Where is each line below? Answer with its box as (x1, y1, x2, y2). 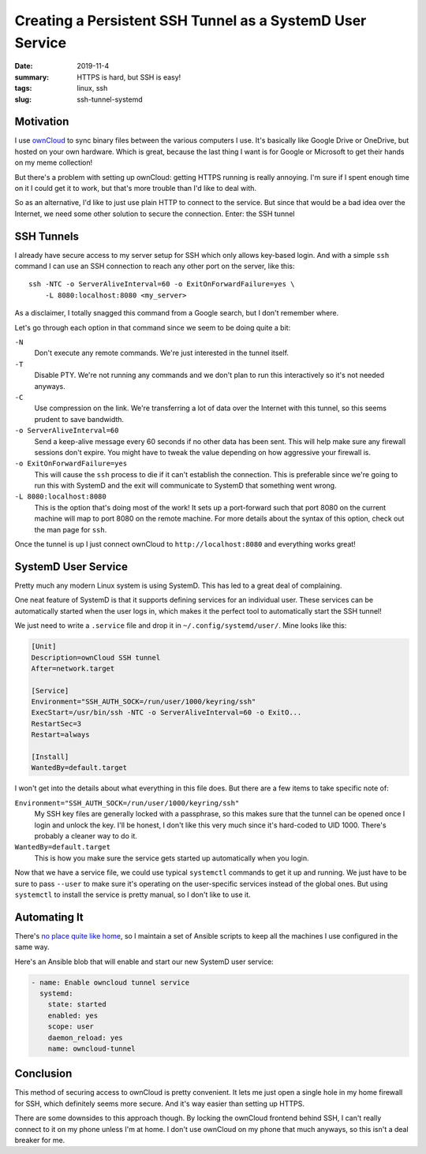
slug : (14, 95, 32, 104)
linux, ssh (77, 84, 108, 93)
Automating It (14, 910, 84, 924)
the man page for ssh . (34, 525, 107, 534)
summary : (14, 72, 50, 82)
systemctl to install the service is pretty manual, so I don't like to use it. (14, 890, 252, 899)
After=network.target (31, 663, 115, 673)
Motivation (14, 115, 69, 129)
